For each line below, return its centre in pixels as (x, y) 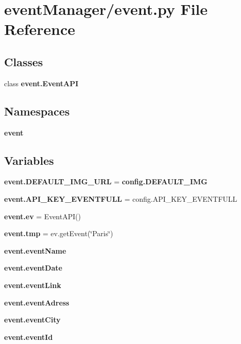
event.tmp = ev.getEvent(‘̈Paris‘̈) (59, 233)
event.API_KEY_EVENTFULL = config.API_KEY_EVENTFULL (121, 198)
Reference (40, 29)
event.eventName (35, 250)
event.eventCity (32, 320)
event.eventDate (33, 268)
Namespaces (37, 111)
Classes (24, 61)
